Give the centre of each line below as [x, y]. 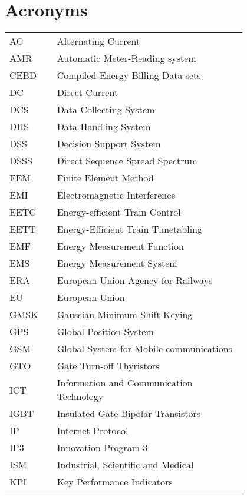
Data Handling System [104, 127]
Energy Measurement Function [120, 246]
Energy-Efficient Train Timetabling [129, 229]
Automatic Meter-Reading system [126, 58]
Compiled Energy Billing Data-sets [129, 75]
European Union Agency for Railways [135, 280]
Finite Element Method [105, 178]
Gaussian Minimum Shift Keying [125, 315]
